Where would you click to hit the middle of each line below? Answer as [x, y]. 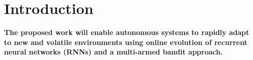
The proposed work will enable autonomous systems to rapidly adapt [127, 32]
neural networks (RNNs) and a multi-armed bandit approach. [113, 52]
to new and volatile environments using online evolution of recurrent [126, 42]
